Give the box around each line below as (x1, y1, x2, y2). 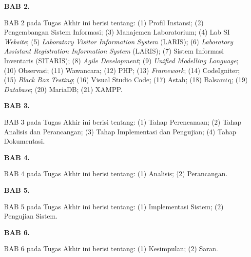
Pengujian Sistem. (4, 211, 58, 221)
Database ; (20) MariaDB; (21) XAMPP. (4, 84, 123, 94)
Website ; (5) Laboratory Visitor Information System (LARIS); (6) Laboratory (4, 36, 233, 46)
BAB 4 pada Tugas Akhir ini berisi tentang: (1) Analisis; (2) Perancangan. (4, 168, 228, 179)
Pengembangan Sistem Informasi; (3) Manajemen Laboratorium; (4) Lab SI (4, 27, 230, 37)
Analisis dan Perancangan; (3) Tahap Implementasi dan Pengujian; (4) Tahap (4, 126, 236, 136)
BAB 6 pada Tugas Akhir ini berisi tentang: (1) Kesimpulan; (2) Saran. (4, 243, 218, 254)
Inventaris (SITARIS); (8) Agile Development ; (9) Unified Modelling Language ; (4, 55, 239, 65)
